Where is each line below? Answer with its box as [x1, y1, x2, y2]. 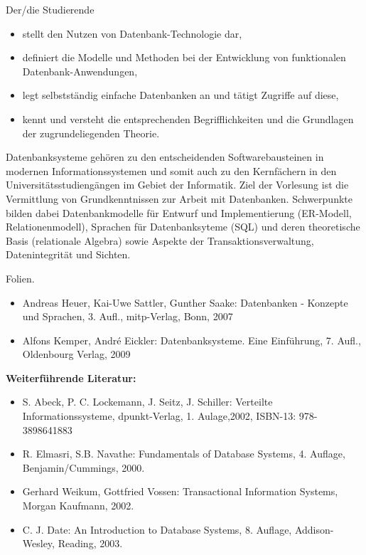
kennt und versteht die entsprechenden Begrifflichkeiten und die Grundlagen [22, 111, 354, 126]
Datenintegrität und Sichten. [6, 247, 131, 262]
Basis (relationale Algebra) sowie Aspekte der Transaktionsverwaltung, [6, 233, 314, 248]
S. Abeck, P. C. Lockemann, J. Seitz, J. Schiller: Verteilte [22, 394, 273, 409]
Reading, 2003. [58, 536, 123, 551]
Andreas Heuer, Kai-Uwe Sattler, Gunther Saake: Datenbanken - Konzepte [22, 295, 348, 310]
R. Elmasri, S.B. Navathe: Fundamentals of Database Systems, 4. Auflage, [22, 446, 345, 461]
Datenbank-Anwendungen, [22, 63, 138, 78]
